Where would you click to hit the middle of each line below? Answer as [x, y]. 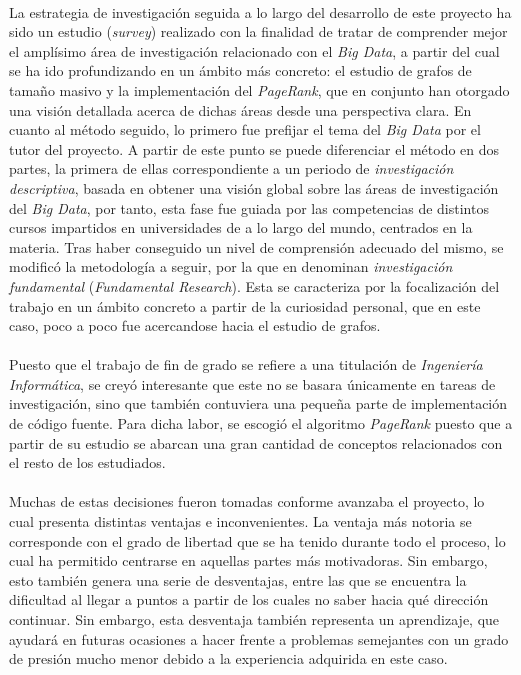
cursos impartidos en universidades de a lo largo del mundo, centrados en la [241, 227]
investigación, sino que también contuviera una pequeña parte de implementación [258, 403]
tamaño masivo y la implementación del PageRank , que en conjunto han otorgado [259, 89]
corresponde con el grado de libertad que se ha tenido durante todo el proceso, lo [257, 540]
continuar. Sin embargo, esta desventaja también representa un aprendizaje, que [254, 619]
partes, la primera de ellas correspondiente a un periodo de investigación [231, 168]
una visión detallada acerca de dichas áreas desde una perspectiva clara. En [240, 109]
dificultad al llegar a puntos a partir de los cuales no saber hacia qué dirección [249, 599]
